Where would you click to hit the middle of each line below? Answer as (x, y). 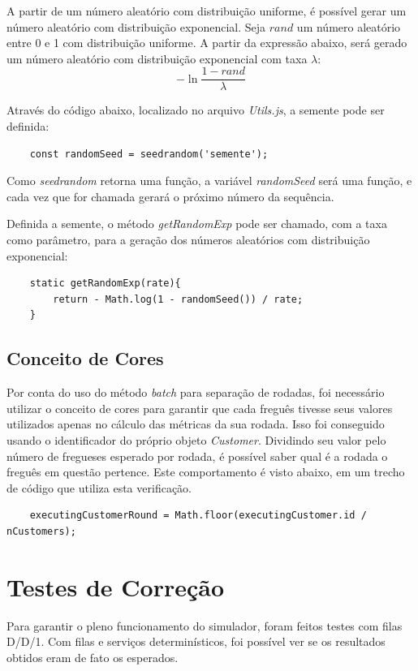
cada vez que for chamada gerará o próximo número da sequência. (170, 196)
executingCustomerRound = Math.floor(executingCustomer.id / (198, 516)
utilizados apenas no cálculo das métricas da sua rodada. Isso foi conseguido (196, 424)
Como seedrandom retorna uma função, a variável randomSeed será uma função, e (209, 181)
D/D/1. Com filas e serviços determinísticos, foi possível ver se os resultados (196, 641)
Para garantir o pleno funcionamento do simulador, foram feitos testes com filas (205, 625)
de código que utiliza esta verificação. (99, 487)
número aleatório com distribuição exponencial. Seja (136, 26)
